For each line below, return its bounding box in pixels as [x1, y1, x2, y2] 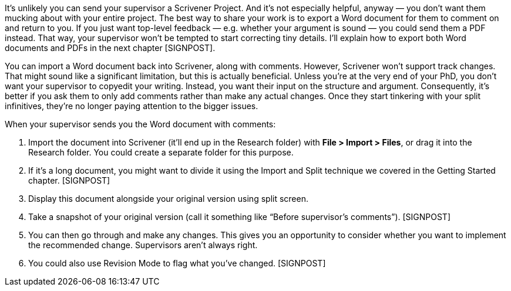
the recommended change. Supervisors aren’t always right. [28, 240, 258, 250]
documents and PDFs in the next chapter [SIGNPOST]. [5, 43, 216, 53]
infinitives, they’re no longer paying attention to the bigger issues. [5, 101, 258, 111]
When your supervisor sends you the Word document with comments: [5, 119, 276, 129]
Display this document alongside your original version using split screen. [28, 194, 308, 204]
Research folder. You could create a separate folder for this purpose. [28, 147, 294, 157]
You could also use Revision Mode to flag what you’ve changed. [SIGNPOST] [28, 258, 326, 268]
